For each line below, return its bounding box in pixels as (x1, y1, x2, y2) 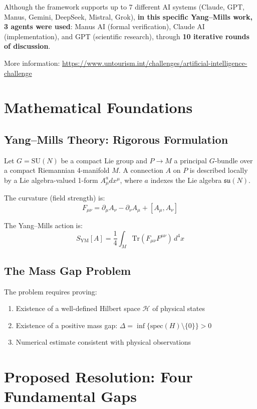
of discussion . (4, 41, 51, 51)
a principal (174, 155, 207, 165)
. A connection (118, 165, 163, 175)
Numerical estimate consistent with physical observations (16, 337, 191, 347)
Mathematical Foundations (4, 97, 193, 118)
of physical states (152, 303, 205, 314)
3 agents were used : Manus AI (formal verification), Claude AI (4, 21, 205, 32)
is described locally (189, 165, 248, 175)
